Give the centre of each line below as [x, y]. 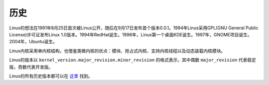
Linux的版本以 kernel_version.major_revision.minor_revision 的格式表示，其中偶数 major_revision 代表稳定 [133, 60]
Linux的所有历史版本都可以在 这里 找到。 [51, 76]
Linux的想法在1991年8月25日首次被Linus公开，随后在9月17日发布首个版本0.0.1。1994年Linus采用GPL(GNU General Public [134, 28]
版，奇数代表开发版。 [31, 67]
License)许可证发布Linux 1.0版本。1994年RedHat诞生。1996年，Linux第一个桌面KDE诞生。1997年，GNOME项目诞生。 [131, 34]
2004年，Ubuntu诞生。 [33, 42]
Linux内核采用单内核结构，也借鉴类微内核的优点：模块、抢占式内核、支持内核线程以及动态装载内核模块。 [117, 51]
